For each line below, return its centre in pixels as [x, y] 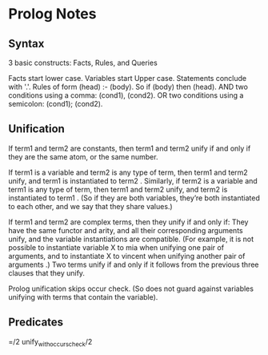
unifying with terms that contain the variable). [83, 297]
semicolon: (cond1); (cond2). [56, 104]
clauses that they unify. [47, 272]
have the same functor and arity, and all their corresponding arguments [126, 230]
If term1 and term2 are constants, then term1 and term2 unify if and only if [130, 148]
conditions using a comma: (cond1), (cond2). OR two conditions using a [126, 95]
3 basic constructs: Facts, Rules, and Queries [83, 63]
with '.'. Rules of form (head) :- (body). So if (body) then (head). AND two [128, 87]
